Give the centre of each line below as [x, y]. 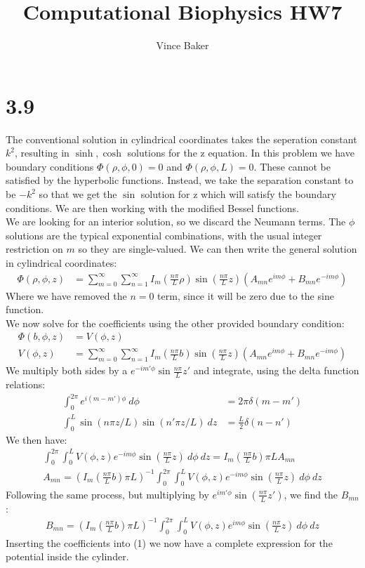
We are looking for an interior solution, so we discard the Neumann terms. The [176, 222]
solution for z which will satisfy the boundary [238, 194]
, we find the [311, 494]
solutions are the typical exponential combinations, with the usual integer [164, 235]
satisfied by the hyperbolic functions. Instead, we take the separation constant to [180, 180]
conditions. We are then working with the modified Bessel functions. [152, 207]
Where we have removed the [66, 295]
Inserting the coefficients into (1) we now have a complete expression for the [169, 542]
